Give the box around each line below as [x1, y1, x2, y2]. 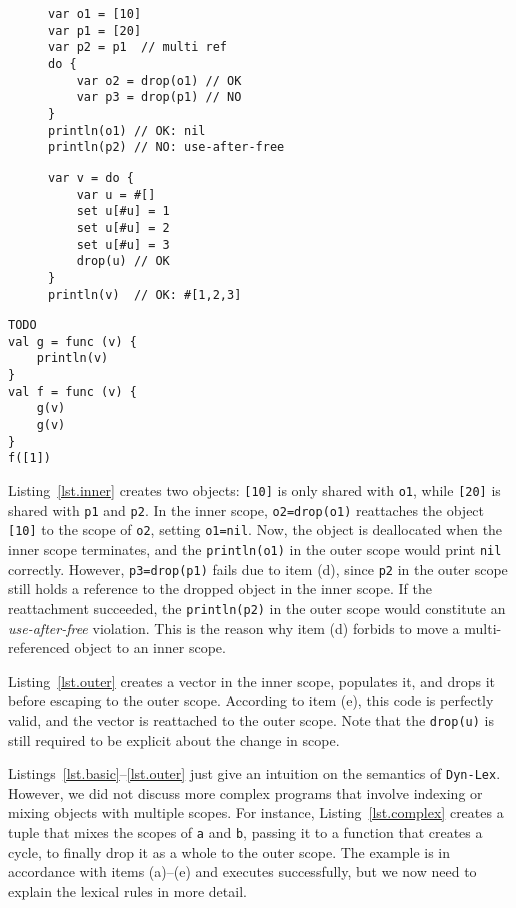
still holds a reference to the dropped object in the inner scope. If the [8, 578, 432, 599]
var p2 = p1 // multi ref [48, 40, 227, 55]
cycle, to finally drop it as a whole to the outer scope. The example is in [8, 841, 451, 862]
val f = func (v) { [8, 384, 137, 399]
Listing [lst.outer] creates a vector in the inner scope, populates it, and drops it [8, 670, 495, 691]
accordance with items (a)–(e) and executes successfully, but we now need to [8, 861, 477, 882]
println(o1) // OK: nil [48, 123, 206, 138]
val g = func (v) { [8, 334, 137, 349]
